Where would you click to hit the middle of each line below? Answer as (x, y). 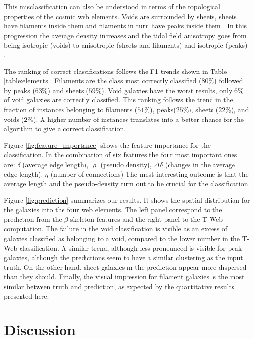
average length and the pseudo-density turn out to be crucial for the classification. (127, 183)
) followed (229, 81)
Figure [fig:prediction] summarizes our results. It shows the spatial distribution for (127, 200)
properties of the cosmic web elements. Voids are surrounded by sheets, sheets (120, 16)
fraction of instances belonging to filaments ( (71, 109)
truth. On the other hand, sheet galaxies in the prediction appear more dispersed (125, 267)
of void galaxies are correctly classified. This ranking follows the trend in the (118, 100)
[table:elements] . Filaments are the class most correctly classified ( (103, 81)
